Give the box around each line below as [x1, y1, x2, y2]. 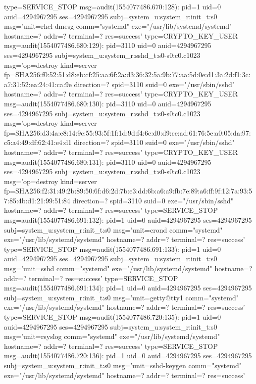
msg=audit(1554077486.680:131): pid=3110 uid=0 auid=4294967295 [4, 156, 211, 167]
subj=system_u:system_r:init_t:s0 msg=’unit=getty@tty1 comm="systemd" [4, 292, 239, 302]
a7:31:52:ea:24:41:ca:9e [4, 79, 72, 89]
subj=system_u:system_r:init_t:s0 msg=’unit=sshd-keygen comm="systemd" [4, 360, 242, 370]
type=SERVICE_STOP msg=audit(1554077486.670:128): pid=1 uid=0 [4, 1, 221, 11]
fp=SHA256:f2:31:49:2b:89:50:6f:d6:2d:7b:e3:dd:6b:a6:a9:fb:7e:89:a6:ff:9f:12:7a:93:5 [4, 186, 253, 196]
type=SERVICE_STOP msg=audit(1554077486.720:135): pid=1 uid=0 [4, 312, 221, 322]
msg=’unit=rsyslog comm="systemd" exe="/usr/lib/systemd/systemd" [4, 331, 220, 341]
